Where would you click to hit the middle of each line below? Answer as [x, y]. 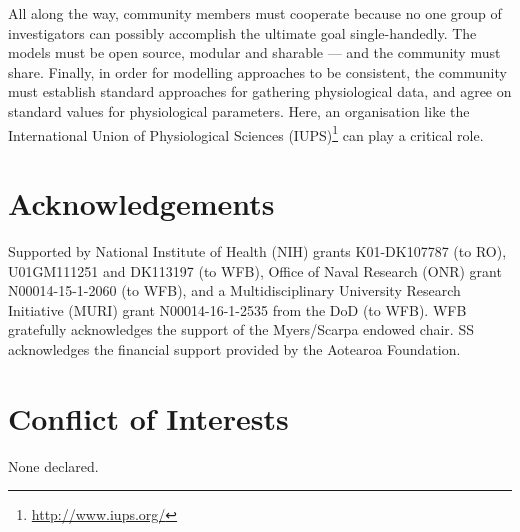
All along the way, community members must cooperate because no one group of [255, 13]
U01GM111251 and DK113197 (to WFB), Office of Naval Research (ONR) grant [255, 270]
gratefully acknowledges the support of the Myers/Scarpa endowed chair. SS [241, 329]
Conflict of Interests [148, 417]
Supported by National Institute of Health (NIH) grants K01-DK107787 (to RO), [257, 250]
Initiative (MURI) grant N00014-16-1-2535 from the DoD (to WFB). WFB [237, 309]
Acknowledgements [141, 203]
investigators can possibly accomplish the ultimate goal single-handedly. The [242, 32]
